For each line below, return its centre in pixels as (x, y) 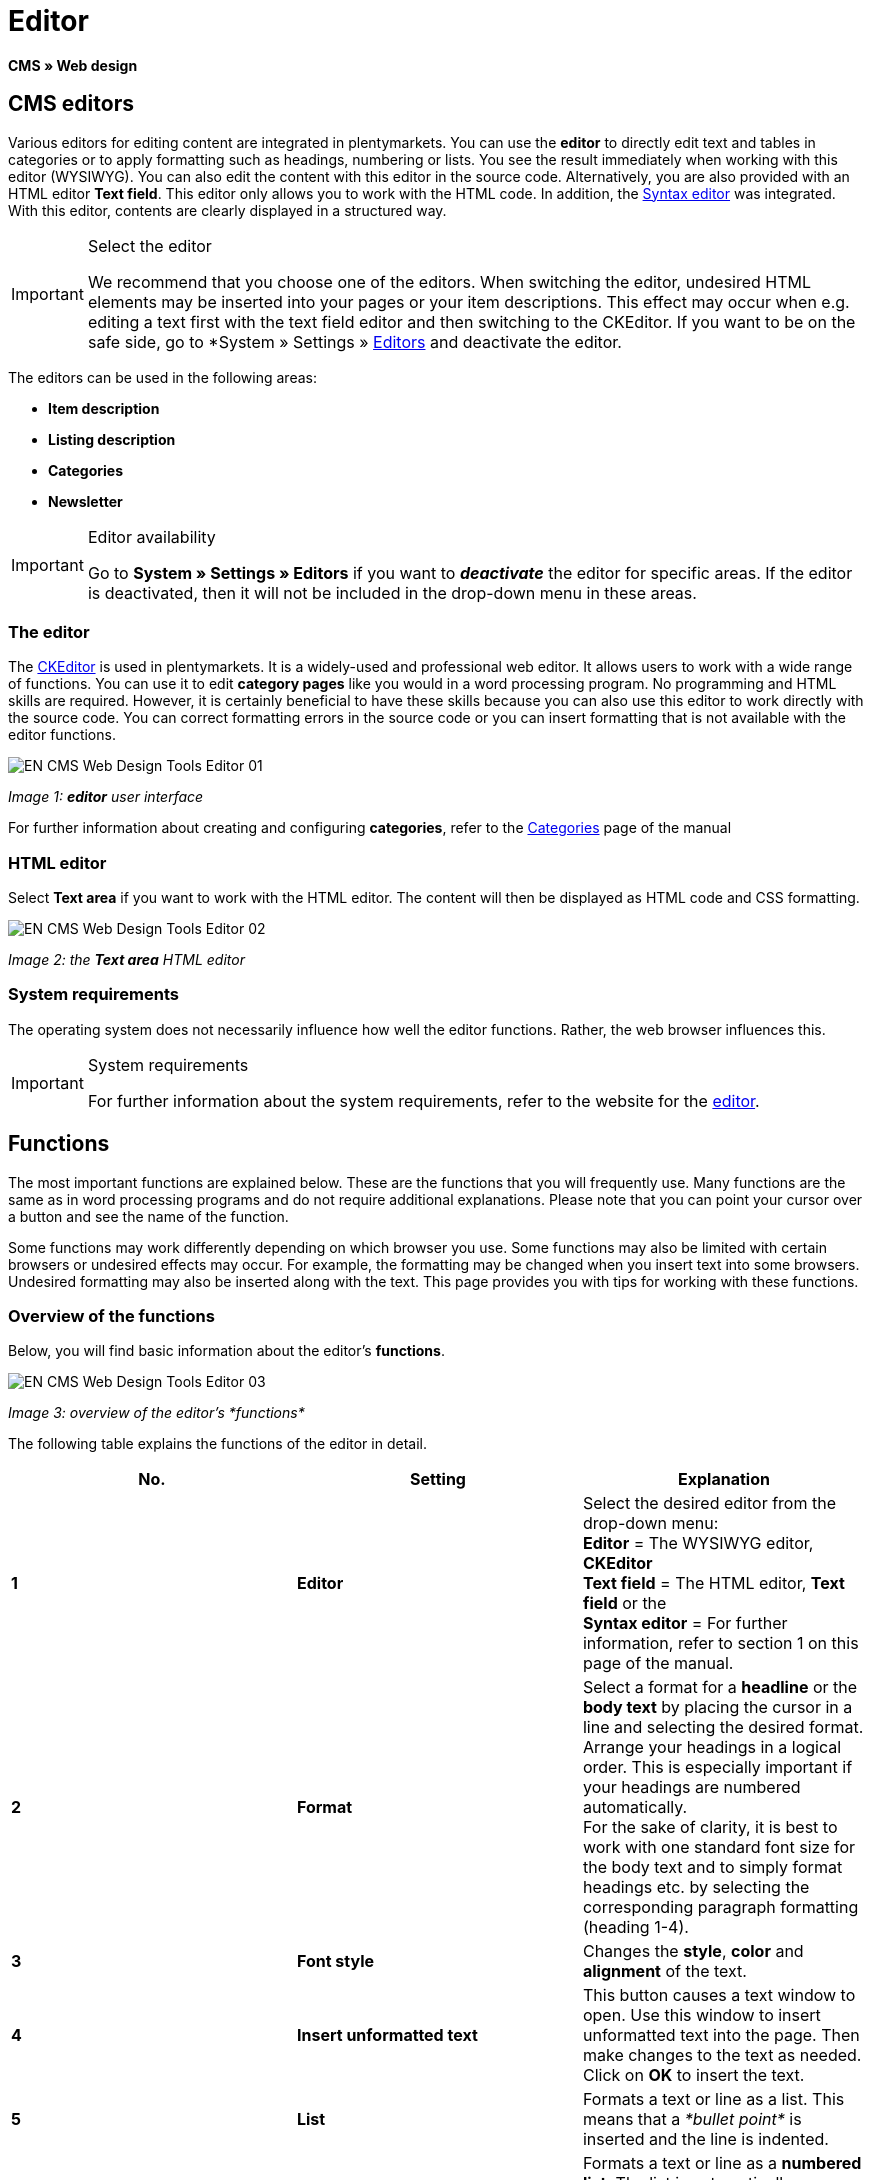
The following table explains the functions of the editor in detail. (217, 1444)
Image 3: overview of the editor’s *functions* (156, 1413)
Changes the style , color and (693, 1951)
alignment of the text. (664, 1971)
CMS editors (71, 104)
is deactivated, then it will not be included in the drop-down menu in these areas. (392, 592)
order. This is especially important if (717, 1767)
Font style (335, 1961)
